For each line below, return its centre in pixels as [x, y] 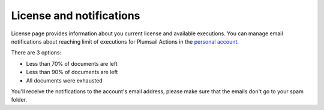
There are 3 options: [36, 53]
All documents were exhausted [64, 80]
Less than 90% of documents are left [72, 72]
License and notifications [76, 16]
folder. [19, 100]
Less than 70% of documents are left [72, 63]
